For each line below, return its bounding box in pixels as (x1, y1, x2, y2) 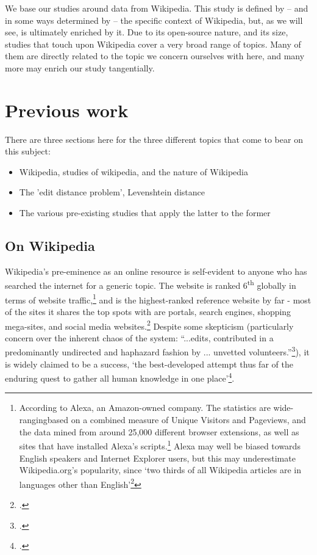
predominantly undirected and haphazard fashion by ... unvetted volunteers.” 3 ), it (5, 344, 310, 358)
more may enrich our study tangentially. (5, 61, 155, 74)
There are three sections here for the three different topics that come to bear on (5, 132, 303, 145)
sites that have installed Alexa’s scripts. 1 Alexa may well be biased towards (19, 438, 301, 452)
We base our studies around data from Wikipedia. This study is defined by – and (5, 2, 308, 14)
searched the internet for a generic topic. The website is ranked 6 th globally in (5, 277, 296, 292)
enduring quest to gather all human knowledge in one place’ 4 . (5, 370, 235, 384)
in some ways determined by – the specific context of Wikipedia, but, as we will (5, 13, 303, 26)
